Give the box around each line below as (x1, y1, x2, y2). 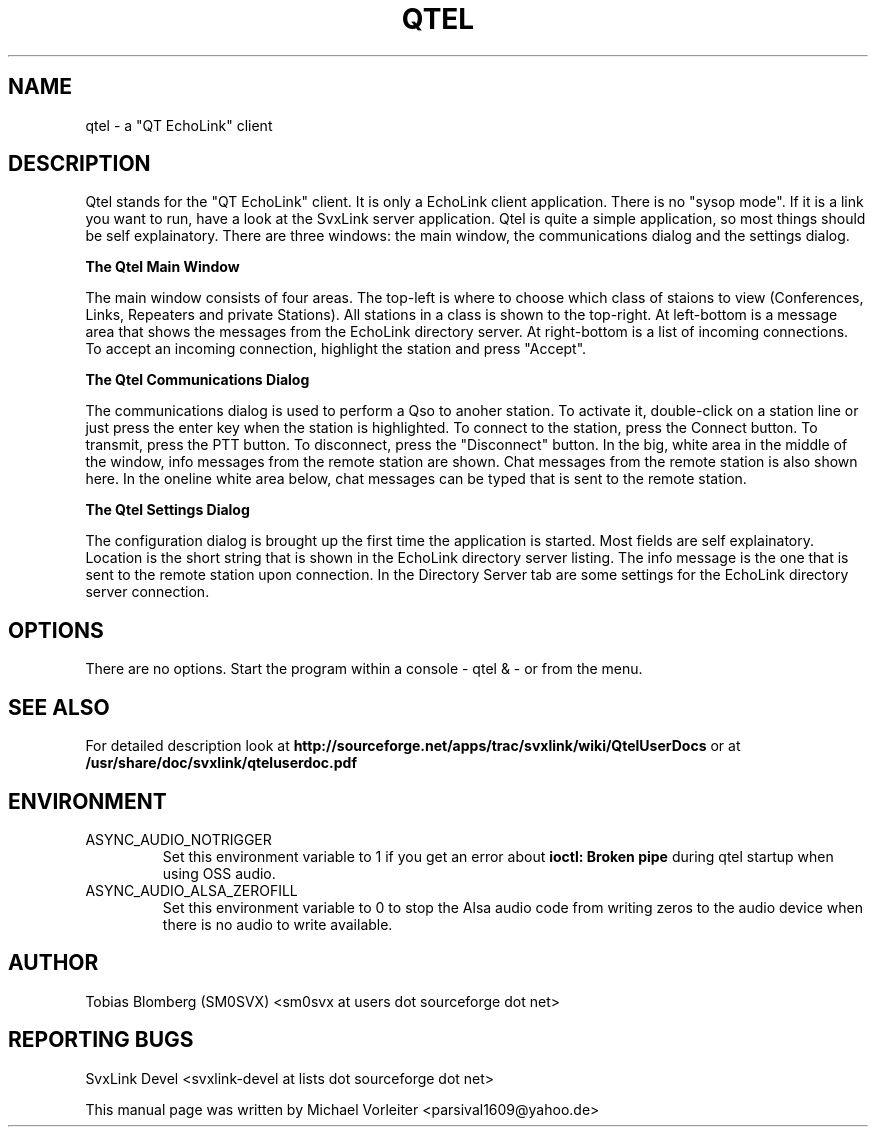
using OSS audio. (162, 864, 276, 882)
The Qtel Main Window (85, 258, 240, 276)
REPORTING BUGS (8, 1027, 194, 1053)
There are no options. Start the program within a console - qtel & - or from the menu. (85, 660, 643, 678)
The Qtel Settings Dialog (85, 501, 250, 519)
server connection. (85, 583, 210, 601)
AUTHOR (8, 950, 99, 976)
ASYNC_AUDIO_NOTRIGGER (85, 830, 272, 848)
